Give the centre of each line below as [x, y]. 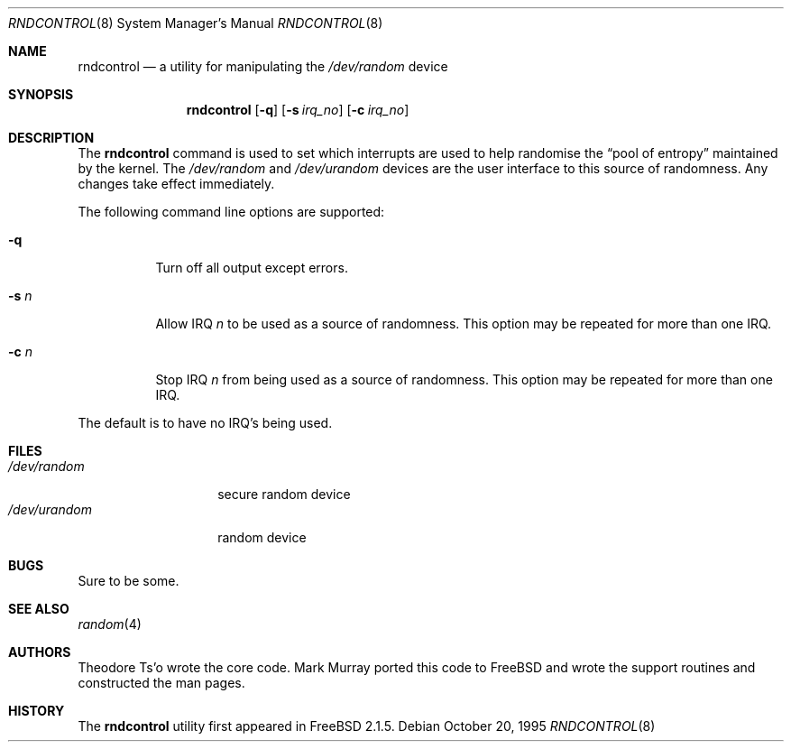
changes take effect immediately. [176, 184]
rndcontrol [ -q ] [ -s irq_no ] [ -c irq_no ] [298, 110]
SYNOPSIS [41, 94]
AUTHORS [40, 652]
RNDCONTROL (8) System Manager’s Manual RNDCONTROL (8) [196, 23]
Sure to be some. [129, 581]
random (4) [110, 624]
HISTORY [37, 711]
